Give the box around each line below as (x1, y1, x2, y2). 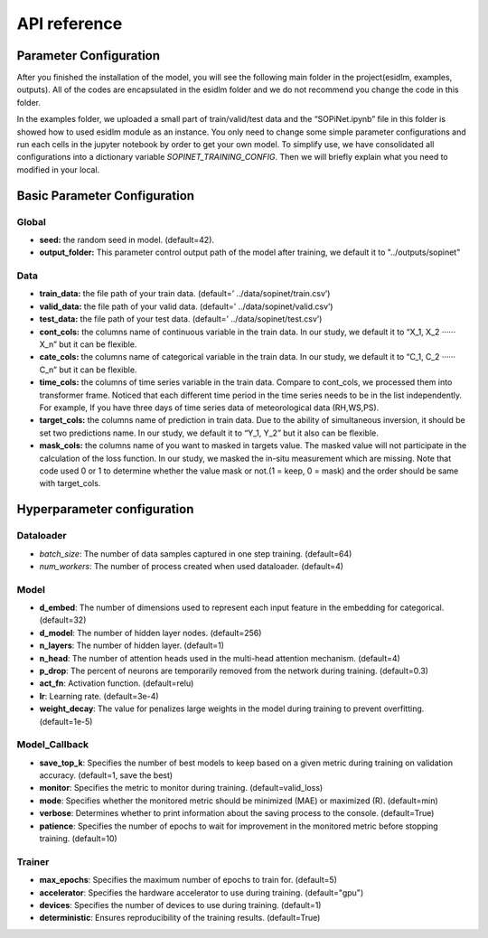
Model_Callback (16, 738, 89, 751)
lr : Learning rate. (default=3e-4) (39, 690, 159, 701)
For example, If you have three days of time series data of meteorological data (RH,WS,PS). (39, 402, 380, 413)
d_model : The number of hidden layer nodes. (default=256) (39, 627, 262, 638)
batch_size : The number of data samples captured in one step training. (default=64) (39, 548, 352, 559)
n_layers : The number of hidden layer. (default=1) (39, 640, 225, 651)
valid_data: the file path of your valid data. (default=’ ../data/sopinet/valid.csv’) (39, 301, 333, 312)
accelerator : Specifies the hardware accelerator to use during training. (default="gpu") (39, 886, 364, 898)
